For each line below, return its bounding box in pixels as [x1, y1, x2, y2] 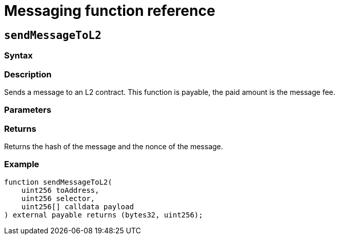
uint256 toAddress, [21, 186, 99, 194]
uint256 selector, [21, 194, 95, 203]
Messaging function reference [4, 2, 215, 19]
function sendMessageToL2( [4, 177, 112, 186]
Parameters [4, 105, 51, 115]
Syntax [4, 50, 33, 61]
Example [4, 159, 39, 170]
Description [4, 69, 52, 79]
